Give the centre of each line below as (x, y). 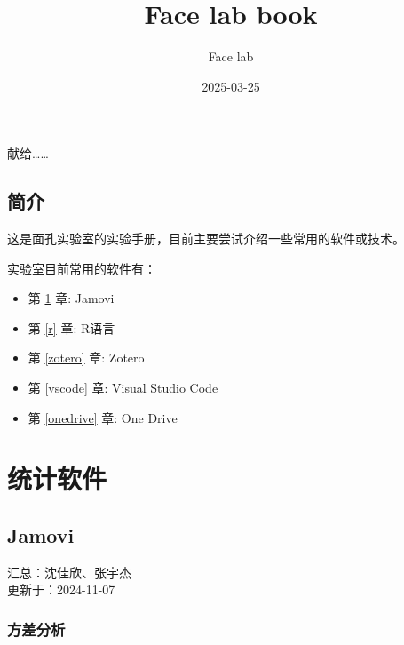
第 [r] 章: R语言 (71, 327)
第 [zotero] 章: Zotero (86, 358)
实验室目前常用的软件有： (82, 268)
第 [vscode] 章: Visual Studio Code (123, 388)
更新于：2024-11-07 (61, 589)
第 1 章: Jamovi (71, 298)
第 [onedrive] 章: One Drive (103, 417)
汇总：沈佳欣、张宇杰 (69, 572)
